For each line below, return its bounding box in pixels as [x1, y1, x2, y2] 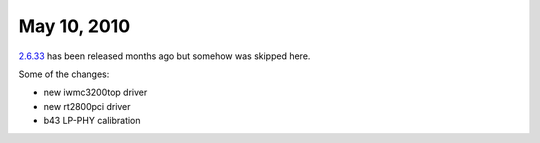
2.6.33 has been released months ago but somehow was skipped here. [18, 50, 311, 62]
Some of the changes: [18, 68, 110, 80]
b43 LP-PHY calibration [43, 115, 141, 127]
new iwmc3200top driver [43, 86, 148, 99]
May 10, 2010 [18, 15, 131, 37]
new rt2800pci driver [43, 100, 131, 112]
